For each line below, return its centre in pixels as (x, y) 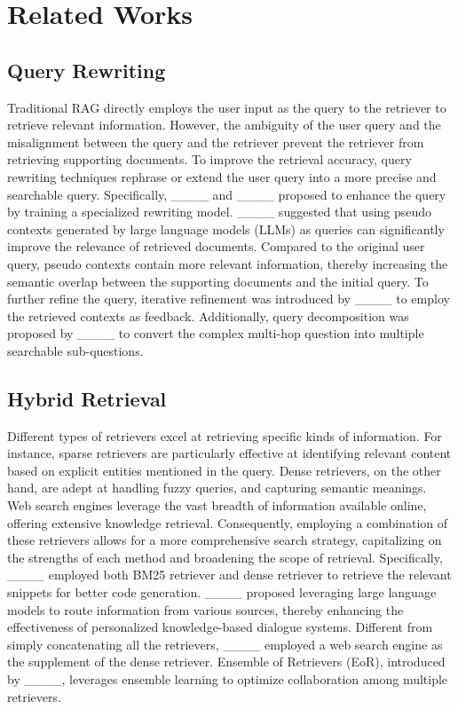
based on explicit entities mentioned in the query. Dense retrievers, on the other (224, 470)
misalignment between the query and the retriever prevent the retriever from (216, 142)
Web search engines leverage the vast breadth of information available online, (217, 505)
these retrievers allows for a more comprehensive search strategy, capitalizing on (225, 540)
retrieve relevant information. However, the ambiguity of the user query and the (224, 125)
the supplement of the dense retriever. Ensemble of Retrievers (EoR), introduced (226, 662)
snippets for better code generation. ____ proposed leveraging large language (222, 592)
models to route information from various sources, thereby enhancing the (205, 609)
